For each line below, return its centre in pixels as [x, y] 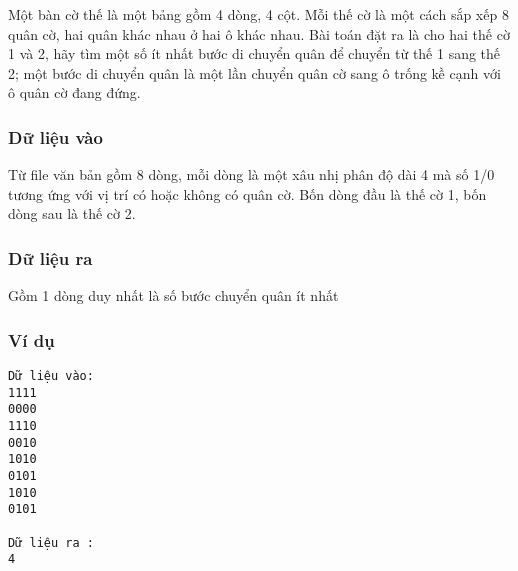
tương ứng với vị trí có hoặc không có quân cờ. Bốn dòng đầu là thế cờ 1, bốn [247, 193]
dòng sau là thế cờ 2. [72, 213]
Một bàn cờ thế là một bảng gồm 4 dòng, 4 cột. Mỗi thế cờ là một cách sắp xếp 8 [258, 14]
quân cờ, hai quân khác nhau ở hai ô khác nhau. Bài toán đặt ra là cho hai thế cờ [259, 33]
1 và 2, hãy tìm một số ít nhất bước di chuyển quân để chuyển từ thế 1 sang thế [254, 53]
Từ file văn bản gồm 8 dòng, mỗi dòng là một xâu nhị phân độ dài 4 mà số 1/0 [251, 174]
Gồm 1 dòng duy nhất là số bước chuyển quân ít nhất [173, 295]
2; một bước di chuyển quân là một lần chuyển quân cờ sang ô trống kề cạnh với [254, 72]
